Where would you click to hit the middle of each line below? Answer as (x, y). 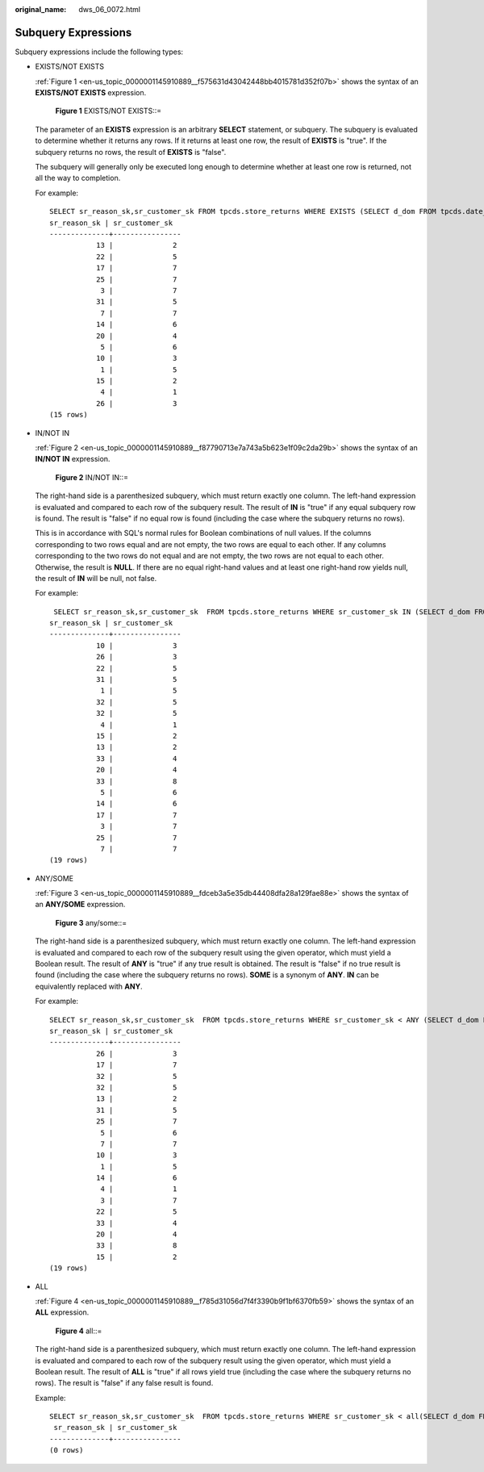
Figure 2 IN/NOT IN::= (92, 477)
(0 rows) (67, 1450)
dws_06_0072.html (110, 9)
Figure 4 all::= (79, 1331)
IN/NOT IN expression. (73, 459)
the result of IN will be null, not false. (96, 578)
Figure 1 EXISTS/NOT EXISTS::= (108, 111)
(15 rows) (69, 415)
